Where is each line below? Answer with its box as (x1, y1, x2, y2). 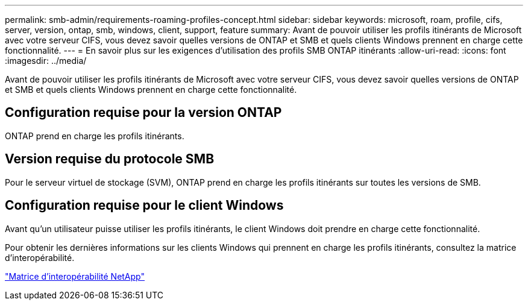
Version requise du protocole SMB (5, 151, 215, 167)
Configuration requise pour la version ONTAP (5, 105, 282, 121)
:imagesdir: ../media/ (5, 55, 87, 66)
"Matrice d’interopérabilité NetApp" (5, 271, 145, 281)
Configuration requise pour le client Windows (5, 198, 284, 213)
